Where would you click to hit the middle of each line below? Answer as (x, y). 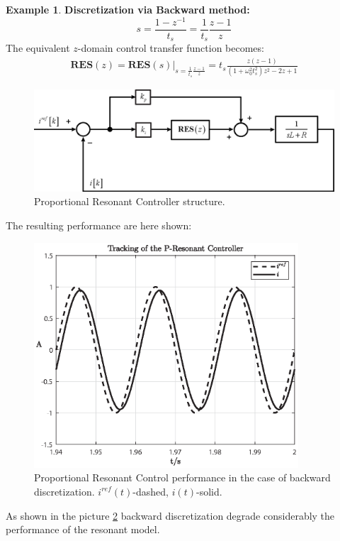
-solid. (209, 491)
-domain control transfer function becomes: (171, 48)
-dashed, (151, 491)
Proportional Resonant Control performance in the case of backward (182, 477)
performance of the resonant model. (83, 529)
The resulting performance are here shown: (99, 225)
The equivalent (38, 48)
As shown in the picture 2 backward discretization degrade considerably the (170, 515)
